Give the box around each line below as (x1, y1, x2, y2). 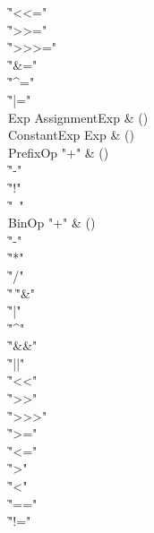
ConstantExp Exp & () (8, 125, 134, 144)
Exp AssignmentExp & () (8, 107, 149, 126)
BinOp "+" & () (8, 213, 96, 232)
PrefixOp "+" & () (8, 142, 109, 161)
